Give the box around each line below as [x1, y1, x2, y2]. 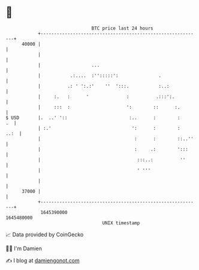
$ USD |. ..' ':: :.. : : [5, 114, 180, 121]
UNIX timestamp [102, 219, 140, 226]
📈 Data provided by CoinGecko [5, 231, 84, 238]
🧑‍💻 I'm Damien [5, 245, 43, 252]
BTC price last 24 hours [91, 25, 153, 31]
